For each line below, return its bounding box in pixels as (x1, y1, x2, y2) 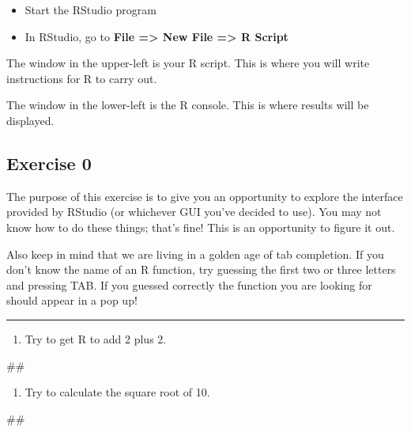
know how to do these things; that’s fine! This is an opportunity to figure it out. (6, 218, 395, 235)
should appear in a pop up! (6, 292, 138, 309)
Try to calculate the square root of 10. (25, 384, 210, 400)
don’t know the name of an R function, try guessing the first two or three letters (6, 261, 396, 278)
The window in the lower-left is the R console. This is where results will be (6, 97, 369, 113)
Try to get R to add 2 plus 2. (25, 330, 167, 347)
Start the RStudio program (25, 2, 156, 17)
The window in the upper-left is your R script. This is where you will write (6, 55, 370, 71)
